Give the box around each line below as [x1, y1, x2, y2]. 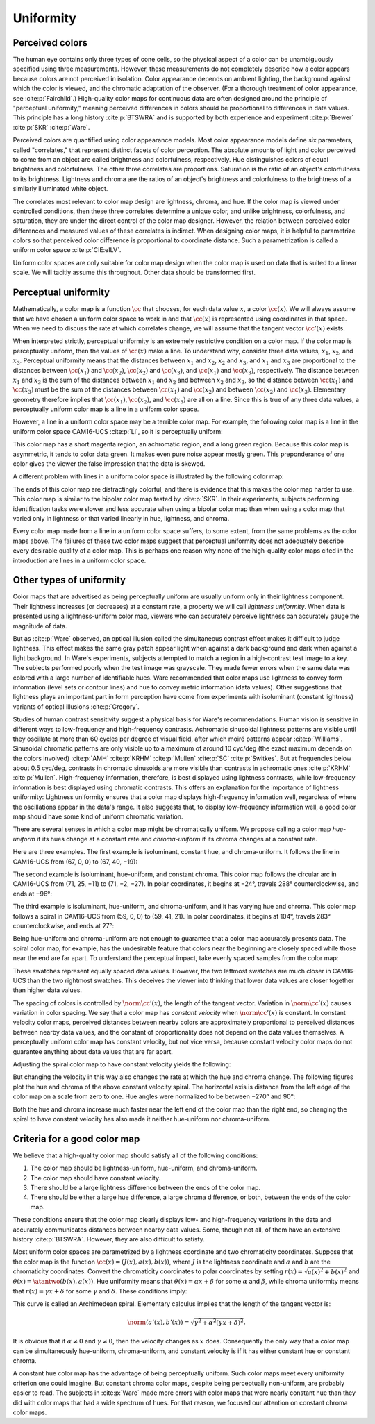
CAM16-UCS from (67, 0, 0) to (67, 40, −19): [12, 857, 138, 866]
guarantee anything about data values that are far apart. [12, 1047, 174, 1055]
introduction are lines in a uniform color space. [12, 556, 147, 564]
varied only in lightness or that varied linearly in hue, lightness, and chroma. [12, 514, 230, 522]
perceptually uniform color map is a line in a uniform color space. [12, 405, 199, 413]
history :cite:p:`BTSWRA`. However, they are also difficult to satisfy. [12, 1235, 205, 1243]
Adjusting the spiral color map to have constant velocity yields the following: [12, 1060, 231, 1069]
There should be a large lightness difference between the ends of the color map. [30, 1184, 260, 1192]
